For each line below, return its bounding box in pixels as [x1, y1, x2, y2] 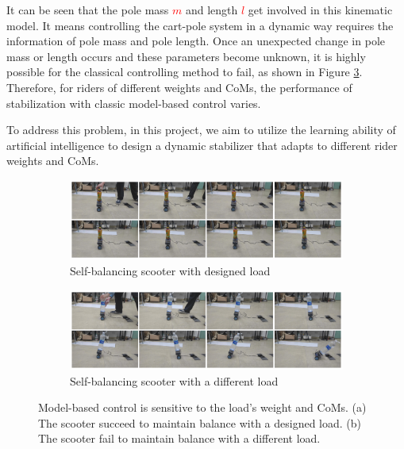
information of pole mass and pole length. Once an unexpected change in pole [6, 33, 385, 49]
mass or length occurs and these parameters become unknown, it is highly [6, 48, 366, 64]
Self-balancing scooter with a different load [70, 372, 279, 389]
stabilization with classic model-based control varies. [6, 94, 261, 111]
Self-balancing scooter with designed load [70, 262, 271, 278]
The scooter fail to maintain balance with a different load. [38, 430, 321, 447]
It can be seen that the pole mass [6, 2, 169, 17]
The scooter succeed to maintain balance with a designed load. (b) [38, 414, 362, 431]
